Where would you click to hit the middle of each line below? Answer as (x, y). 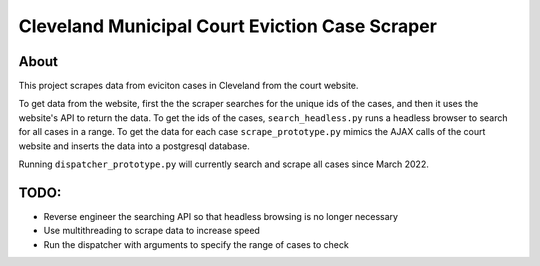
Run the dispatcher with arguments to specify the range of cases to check (196, 244)
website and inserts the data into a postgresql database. (134, 146)
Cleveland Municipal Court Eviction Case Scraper (227, 26)
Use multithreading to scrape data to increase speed (151, 231)
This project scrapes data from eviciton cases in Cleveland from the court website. (188, 86)
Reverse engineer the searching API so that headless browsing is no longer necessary (221, 216)
